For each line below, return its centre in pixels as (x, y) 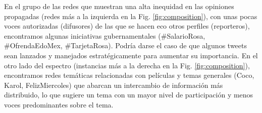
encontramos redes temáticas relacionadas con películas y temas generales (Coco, (129, 75)
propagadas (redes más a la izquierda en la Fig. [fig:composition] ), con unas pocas (131, 16)
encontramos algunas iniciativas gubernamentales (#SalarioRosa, (105, 35)
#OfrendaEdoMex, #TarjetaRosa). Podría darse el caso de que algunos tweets (125, 45)
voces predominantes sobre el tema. (59, 104)
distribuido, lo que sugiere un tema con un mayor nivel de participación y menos (129, 95)
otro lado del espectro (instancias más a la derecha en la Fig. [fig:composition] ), (127, 65)
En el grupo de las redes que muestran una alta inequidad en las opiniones (119, 6)
